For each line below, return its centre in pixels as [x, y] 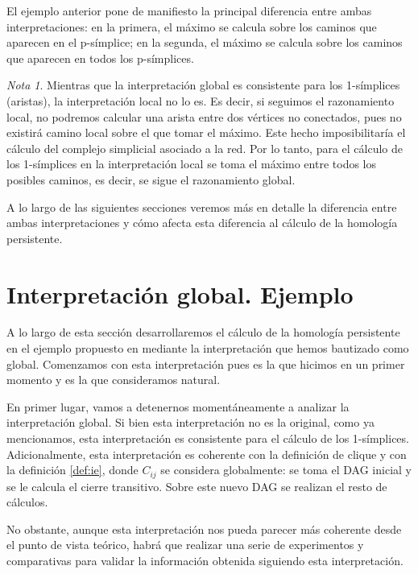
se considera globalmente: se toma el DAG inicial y [286, 470]
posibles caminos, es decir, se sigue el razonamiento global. [151, 179]
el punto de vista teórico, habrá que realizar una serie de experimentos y [185, 545]
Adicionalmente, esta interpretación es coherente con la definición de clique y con [207, 454]
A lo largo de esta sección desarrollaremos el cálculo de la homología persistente [203, 332]
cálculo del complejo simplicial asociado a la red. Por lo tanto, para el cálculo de [205, 148]
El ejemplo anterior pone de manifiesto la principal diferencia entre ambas [189, 10]
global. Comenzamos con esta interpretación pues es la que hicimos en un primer [206, 363]
